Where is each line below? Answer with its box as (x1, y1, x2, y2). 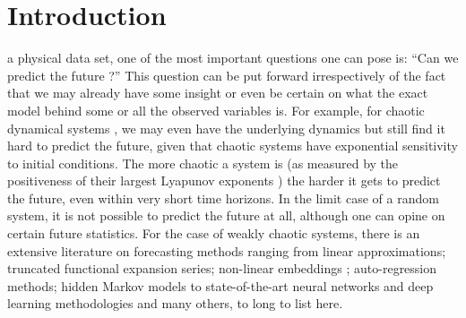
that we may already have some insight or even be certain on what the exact (7, 83, 428, 102)
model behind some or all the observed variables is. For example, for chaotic (7, 100, 425, 119)
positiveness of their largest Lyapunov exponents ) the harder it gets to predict (7, 171, 441, 190)
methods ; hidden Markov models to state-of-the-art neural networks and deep (7, 276, 434, 295)
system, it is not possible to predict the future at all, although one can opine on (7, 206, 445, 225)
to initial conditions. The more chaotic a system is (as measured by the (7, 153, 399, 172)
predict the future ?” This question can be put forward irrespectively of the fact (7, 65, 446, 84)
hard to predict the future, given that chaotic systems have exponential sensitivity (7, 136, 458, 155)
